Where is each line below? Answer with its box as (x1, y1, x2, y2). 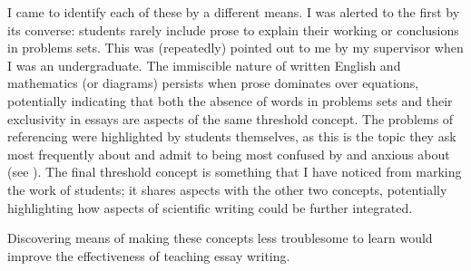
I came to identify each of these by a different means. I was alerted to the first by (7, 3, 460, 21)
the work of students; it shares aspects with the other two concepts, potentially (7, 179, 447, 198)
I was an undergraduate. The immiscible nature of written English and (7, 55, 401, 74)
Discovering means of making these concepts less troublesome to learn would (7, 228, 433, 247)
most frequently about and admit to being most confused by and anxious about (7, 144, 450, 163)
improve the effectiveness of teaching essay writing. (7, 246, 290, 265)
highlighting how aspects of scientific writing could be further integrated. (7, 198, 413, 217)
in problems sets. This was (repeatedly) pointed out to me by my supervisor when (7, 38, 464, 57)
